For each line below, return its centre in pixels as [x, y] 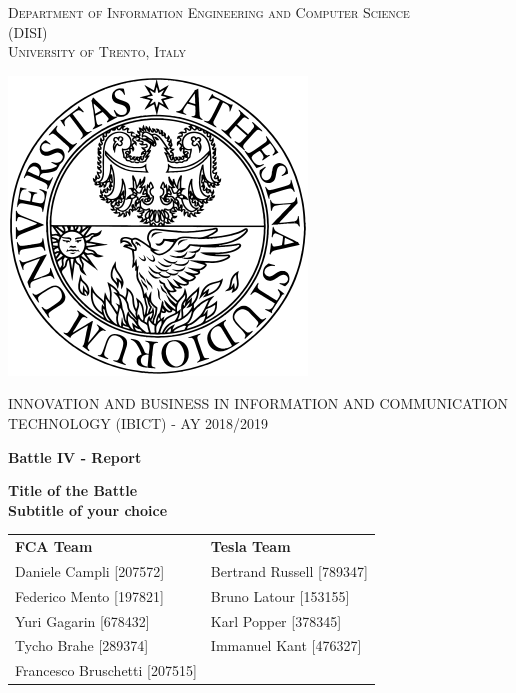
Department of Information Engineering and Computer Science [209, 12]
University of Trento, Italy [97, 51]
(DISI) [28, 31]
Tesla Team [250, 546]
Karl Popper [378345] [276, 620]
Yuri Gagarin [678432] [82, 620]
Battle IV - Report [75, 456]
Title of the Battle [73, 490]
